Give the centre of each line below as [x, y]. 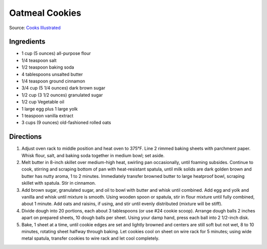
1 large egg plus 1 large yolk [50, 109]
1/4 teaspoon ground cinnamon [53, 81]
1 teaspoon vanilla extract [47, 116]
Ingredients [27, 42]
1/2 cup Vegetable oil [43, 102]
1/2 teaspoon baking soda [48, 67]
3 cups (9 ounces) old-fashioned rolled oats [66, 123]
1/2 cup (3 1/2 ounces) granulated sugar [62, 95]
